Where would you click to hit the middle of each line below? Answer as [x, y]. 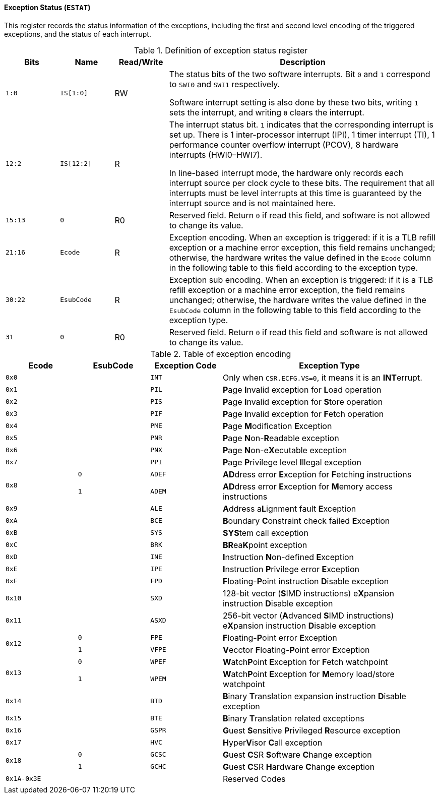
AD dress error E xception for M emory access [307, 486]
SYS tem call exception [265, 533]
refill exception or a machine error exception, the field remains [287, 290]
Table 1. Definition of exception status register [221, 50]
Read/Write [141, 62]
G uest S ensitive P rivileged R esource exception [311, 730]
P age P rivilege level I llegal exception [292, 462]
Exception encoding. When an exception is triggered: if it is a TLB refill [302, 237]
